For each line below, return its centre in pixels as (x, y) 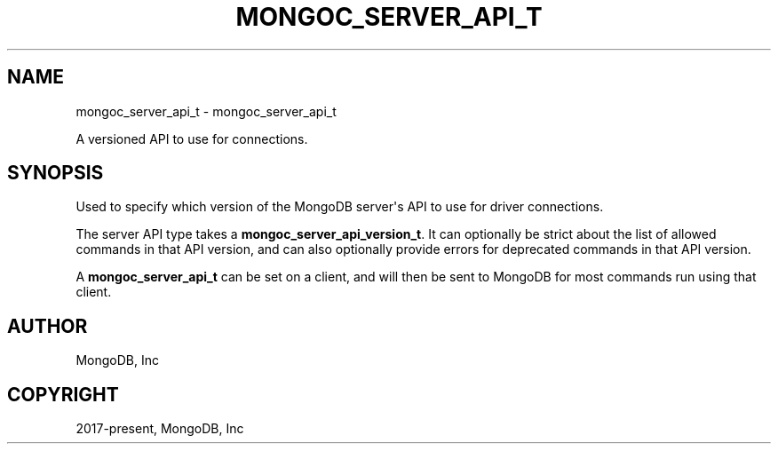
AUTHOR (48, 326)
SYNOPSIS (56, 173)
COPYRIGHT (63, 394)
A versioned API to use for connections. (192, 138)
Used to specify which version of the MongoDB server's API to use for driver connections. (340, 207)
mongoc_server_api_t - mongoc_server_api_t (206, 111)
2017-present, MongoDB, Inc (160, 429)
